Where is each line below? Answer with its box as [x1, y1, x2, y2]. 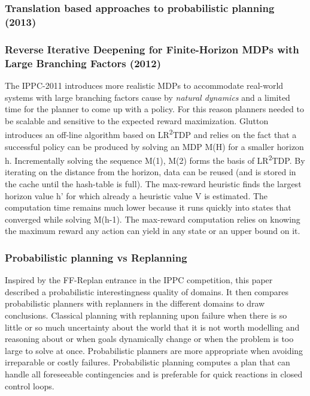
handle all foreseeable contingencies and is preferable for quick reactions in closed [5, 367, 303, 380]
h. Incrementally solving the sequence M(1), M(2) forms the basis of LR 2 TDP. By [5, 152, 305, 166]
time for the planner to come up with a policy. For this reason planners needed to [5, 103, 304, 115]
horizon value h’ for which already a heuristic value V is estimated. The [5, 189, 268, 202]
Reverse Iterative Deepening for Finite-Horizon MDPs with [5, 41, 299, 56]
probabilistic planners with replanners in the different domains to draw [5, 297, 265, 310]
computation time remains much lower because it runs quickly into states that [5, 201, 291, 214]
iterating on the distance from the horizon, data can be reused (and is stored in [5, 166, 296, 178]
